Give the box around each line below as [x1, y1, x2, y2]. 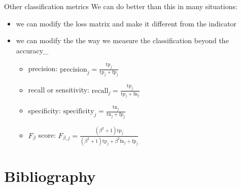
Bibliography [4, 166, 96, 186]
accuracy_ [16, 45, 49, 55]
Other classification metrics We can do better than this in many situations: [4, 1, 237, 11]
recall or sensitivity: [28, 84, 89, 95]
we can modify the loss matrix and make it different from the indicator [16, 18, 237, 28]
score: [38, 130, 56, 140]
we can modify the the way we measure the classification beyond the [16, 35, 229, 46]
